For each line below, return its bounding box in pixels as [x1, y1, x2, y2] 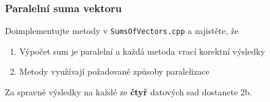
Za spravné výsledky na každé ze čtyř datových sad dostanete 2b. [5, 86, 252, 98]
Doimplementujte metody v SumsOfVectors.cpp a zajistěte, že [5, 24, 239, 37]
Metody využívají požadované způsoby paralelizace [19, 65, 210, 78]
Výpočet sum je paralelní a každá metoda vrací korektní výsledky [19, 44, 265, 57]
